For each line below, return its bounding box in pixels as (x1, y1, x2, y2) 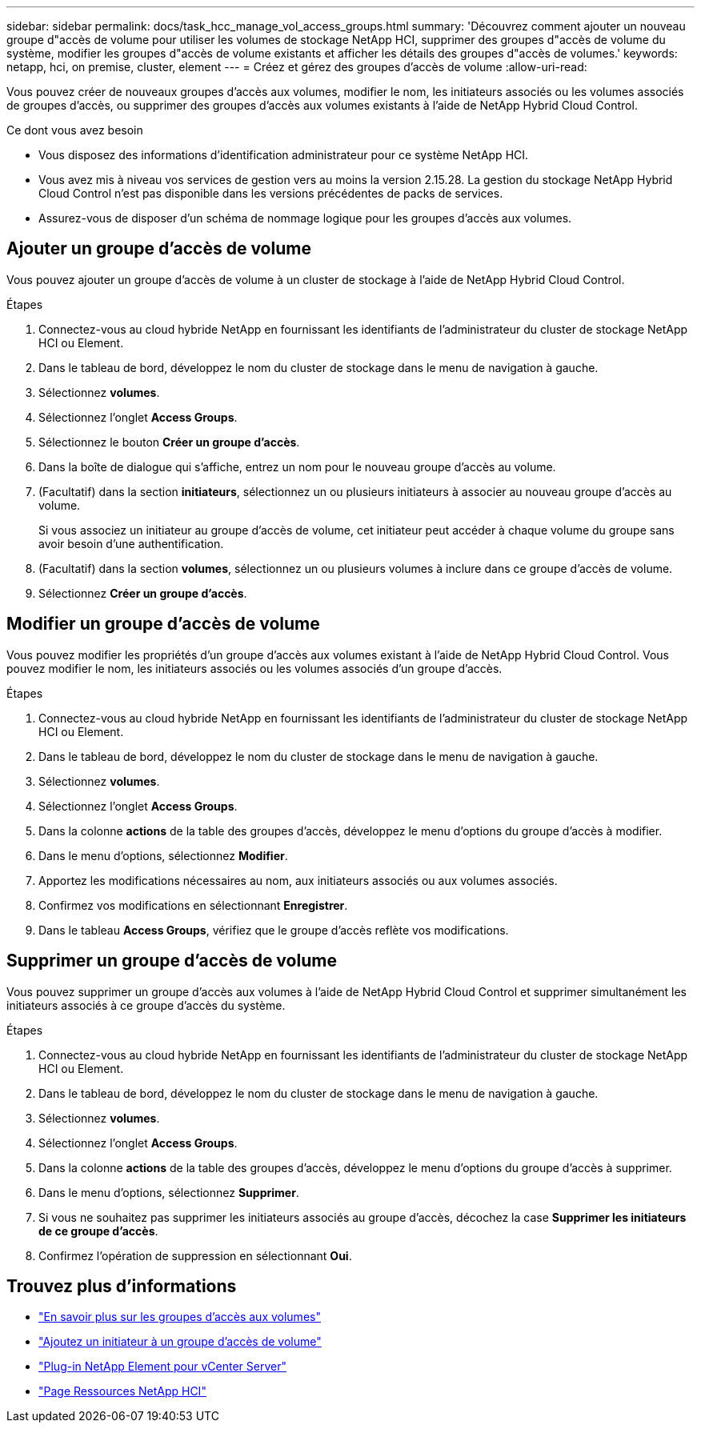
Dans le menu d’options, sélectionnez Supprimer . (38, 1185, 299, 1199)
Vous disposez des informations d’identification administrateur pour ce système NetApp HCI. (38, 148, 529, 162)
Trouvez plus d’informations (6, 1275, 237, 1296)
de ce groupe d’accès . (38, 1223, 158, 1238)
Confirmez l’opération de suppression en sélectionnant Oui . (38, 1248, 352, 1263)
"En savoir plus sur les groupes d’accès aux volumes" (38, 1310, 321, 1324)
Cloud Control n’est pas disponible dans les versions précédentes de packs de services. (38, 186, 503, 200)
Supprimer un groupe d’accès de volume (6, 951, 337, 971)
